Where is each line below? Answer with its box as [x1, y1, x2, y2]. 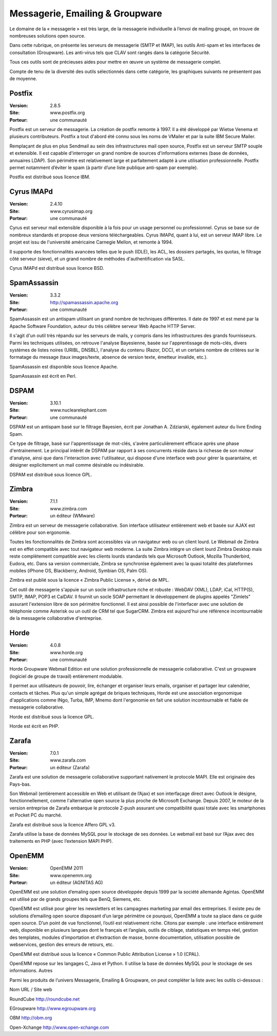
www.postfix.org [50, 109, 85, 116]
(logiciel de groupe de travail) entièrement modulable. [9, 673, 123, 679]
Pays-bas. [9, 781, 31, 787]
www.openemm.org [50, 872, 92, 878]
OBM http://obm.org [9, 1015, 52, 1021]
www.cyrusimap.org [50, 208, 93, 214]
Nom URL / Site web [9, 987, 52, 993]
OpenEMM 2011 [50, 865, 83, 871]
